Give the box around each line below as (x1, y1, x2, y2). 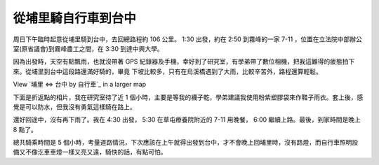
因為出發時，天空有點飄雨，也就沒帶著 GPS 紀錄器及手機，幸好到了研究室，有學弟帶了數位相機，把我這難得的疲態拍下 (13, 57, 355, 66)
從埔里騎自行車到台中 (13, 10, 137, 26)
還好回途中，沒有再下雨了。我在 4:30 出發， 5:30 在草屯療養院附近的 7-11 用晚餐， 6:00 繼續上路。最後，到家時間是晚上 (13, 115, 361, 124)
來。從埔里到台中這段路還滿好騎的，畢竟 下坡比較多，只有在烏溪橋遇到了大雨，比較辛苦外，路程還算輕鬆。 (13, 67, 322, 76)
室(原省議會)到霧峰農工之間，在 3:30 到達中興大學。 (13, 44, 164, 52)
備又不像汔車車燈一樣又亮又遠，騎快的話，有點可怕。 (13, 148, 167, 157)
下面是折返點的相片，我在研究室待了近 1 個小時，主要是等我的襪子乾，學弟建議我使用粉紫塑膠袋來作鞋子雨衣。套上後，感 (13, 93, 364, 101)
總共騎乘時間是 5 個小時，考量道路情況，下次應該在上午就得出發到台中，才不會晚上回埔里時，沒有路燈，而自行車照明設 (13, 138, 359, 147)
